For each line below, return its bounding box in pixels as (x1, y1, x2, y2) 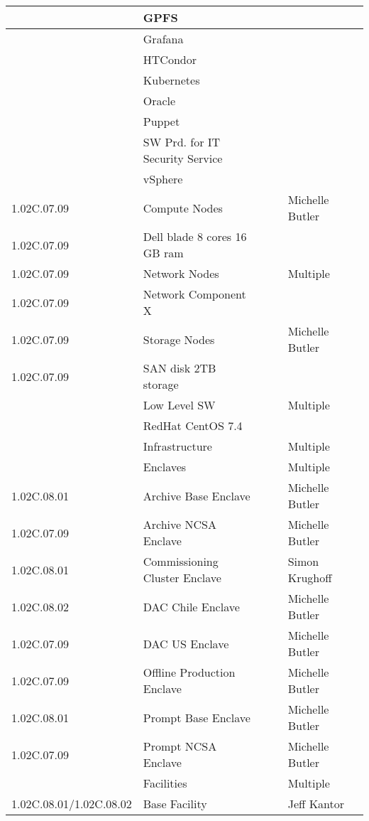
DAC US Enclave (143, 635, 229, 652)
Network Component (143, 286, 246, 302)
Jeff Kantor (287, 795, 345, 812)
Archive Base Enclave (143, 487, 250, 504)
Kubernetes (143, 72, 200, 88)
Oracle (143, 92, 176, 109)
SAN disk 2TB (143, 360, 216, 376)
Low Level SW (143, 397, 216, 413)
